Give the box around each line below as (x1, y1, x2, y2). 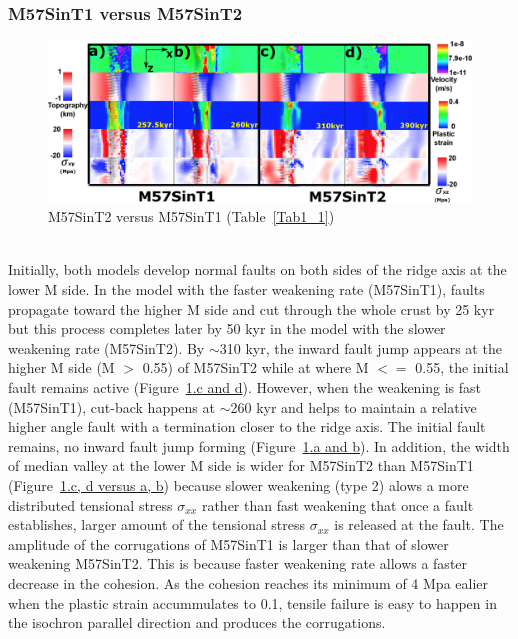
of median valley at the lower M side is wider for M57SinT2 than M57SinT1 (8, 455, 474, 476)
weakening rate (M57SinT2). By (8, 337, 205, 358)
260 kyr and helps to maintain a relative (230, 396, 477, 417)
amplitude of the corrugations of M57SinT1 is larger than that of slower (8, 533, 449, 554)
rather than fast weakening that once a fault (201, 494, 474, 515)
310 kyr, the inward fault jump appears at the (219, 337, 502, 358)
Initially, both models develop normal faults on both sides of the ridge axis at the (8, 259, 507, 280)
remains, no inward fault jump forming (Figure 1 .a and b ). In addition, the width (8, 435, 510, 456)
